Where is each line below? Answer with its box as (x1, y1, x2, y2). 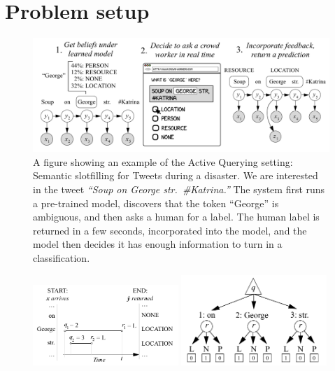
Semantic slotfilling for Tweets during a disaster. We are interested (33, 168, 318, 183)
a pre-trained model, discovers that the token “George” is (33, 195, 279, 210)
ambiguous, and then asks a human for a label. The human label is (33, 209, 320, 224)
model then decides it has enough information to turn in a (33, 237, 283, 251)
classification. (33, 251, 90, 265)
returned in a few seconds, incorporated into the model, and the (33, 223, 307, 237)
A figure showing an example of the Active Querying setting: (33, 154, 293, 169)
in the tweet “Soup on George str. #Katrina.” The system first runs (33, 182, 325, 197)
